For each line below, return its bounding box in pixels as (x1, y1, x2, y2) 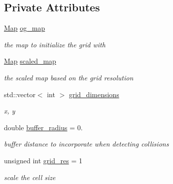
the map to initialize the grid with (4, 39, 105, 49)
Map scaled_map (4, 56, 56, 66)
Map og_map (4, 23, 45, 33)
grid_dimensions (69, 89, 119, 99)
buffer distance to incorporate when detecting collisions (4, 139, 169, 149)
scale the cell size (4, 172, 56, 182)
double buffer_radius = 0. (4, 122, 83, 132)
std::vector (4, 89, 35, 99)
